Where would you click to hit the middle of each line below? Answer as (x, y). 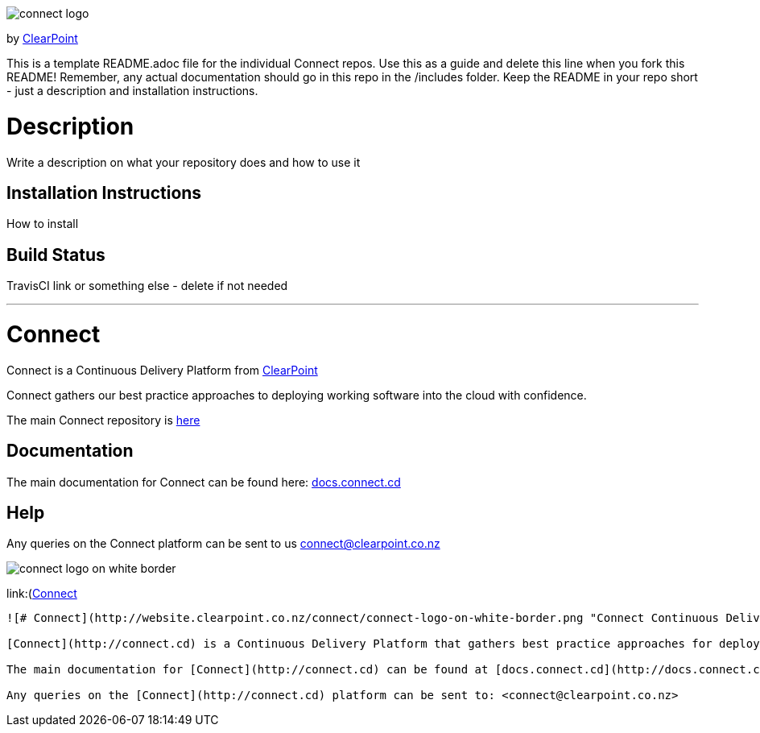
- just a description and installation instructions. (132, 91)
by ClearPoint (42, 38)
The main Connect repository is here (103, 420)
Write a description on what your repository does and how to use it (184, 162)
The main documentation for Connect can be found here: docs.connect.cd (204, 482)
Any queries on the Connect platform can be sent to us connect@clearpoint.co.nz (223, 544)
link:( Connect (42, 594)
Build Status (56, 255)
